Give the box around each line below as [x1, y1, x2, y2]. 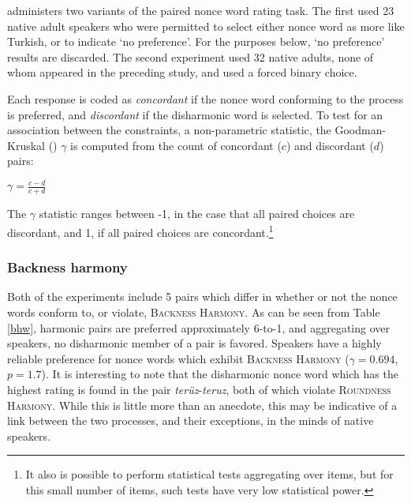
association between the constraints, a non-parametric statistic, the [7, 122, 331, 138]
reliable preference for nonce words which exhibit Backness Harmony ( [7, 350, 349, 366]
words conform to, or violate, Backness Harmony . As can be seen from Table [7, 303, 380, 320]
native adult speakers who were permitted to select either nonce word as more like [7, 17, 405, 34]
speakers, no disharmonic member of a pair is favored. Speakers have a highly [7, 335, 382, 351]
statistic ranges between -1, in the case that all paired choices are [39, 205, 355, 222]
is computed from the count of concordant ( [70, 137, 282, 153]
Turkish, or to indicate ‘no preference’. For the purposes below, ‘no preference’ [7, 33, 385, 50]
